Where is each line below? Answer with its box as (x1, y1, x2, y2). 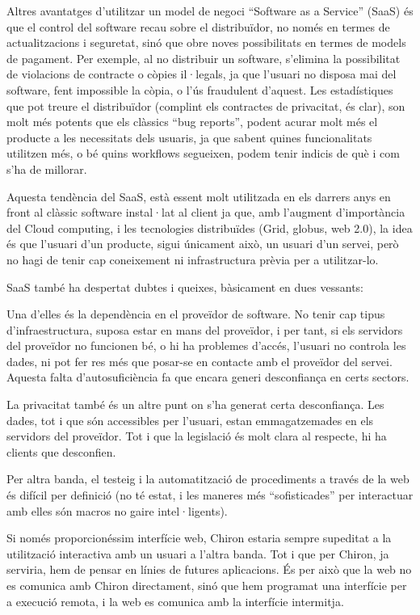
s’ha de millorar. (6, 160, 87, 177)
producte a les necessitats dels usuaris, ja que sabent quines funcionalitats (6, 128, 372, 145)
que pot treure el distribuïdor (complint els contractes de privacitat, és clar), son (6, 97, 405, 114)
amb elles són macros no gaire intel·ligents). (6, 502, 228, 519)
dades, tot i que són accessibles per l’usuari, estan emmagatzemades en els (6, 411, 374, 428)
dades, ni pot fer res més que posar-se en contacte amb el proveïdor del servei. (6, 352, 393, 369)
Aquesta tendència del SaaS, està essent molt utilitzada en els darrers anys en (6, 187, 391, 204)
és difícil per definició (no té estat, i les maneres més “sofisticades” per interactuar (6, 487, 414, 503)
